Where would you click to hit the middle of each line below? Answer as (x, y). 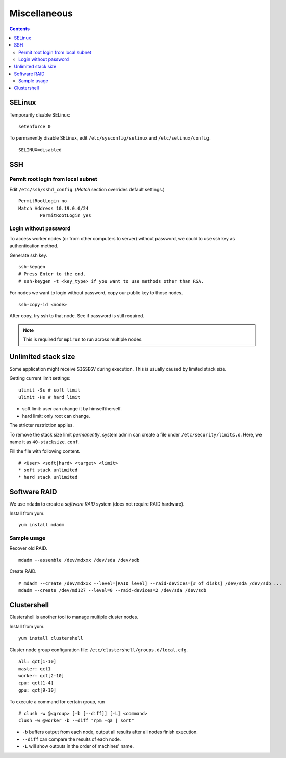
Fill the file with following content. (45, 451)
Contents (20, 29)
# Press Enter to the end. (52, 274)
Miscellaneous (41, 13)
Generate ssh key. (29, 255)
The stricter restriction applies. (42, 425)
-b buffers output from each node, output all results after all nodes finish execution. (110, 732)
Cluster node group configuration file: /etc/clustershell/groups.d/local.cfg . (99, 650)
